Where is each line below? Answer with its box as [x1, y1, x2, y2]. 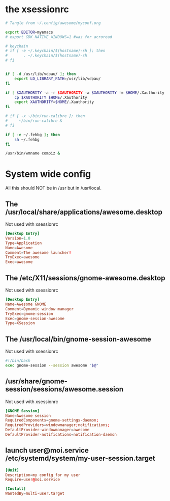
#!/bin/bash [5, 358, 30, 363]
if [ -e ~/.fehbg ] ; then [5, 132, 60, 137]
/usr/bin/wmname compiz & [5, 151, 60, 156]
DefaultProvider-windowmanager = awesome [5, 427, 90, 433]
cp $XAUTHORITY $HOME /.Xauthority [14, 95, 87, 100]
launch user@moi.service [5, 446, 89, 455]
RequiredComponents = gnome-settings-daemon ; [5, 418, 99, 423]
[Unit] [5, 467, 19, 472]
